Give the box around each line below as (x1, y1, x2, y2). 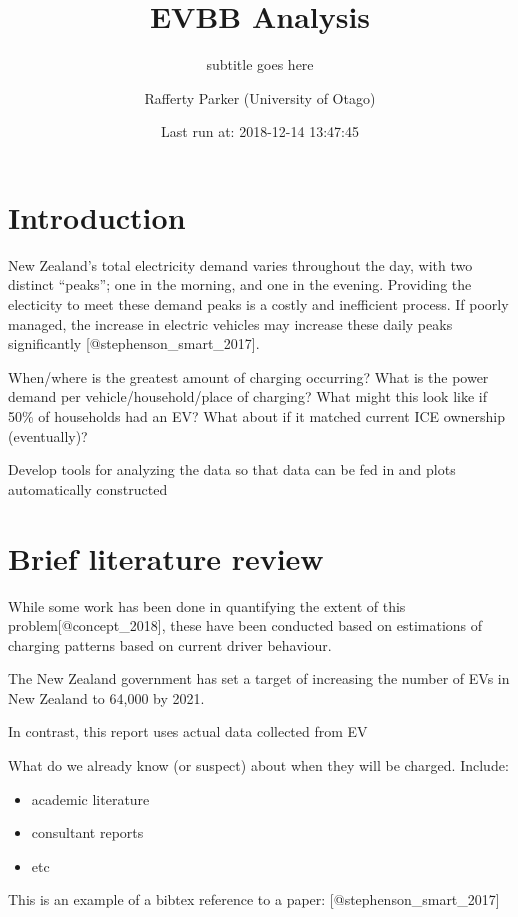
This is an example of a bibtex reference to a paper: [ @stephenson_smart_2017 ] (8, 889, 500, 910)
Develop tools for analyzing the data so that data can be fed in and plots (8, 459, 456, 480)
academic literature (31, 788, 150, 809)
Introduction (8, 196, 186, 237)
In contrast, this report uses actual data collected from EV (8, 721, 368, 742)
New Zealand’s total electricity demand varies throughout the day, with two (8, 254, 473, 275)
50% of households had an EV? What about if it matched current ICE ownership (8, 406, 505, 426)
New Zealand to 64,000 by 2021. (8, 687, 205, 708)
